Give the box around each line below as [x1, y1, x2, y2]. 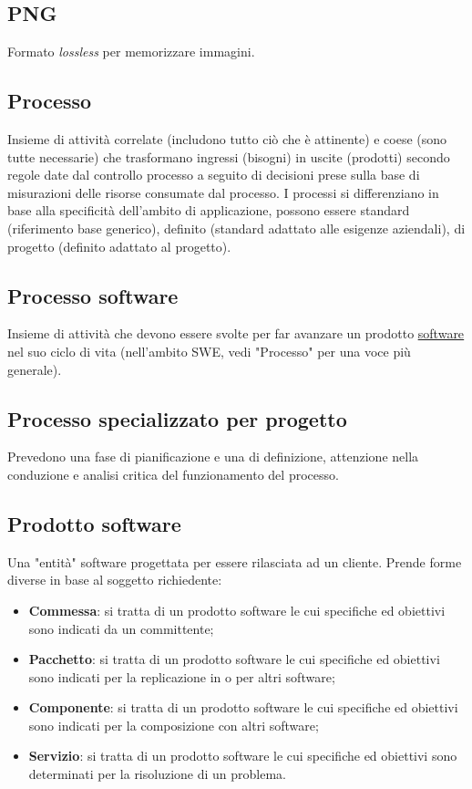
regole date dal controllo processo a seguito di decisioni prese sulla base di [7, 165, 420, 184]
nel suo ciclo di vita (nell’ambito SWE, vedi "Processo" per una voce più [7, 341, 411, 360]
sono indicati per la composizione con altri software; [28, 715, 319, 734]
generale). [7, 359, 62, 379]
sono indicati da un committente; [28, 618, 214, 638]
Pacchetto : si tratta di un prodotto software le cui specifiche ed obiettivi [28, 649, 440, 669]
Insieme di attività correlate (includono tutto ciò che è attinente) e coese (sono [7, 130, 447, 148]
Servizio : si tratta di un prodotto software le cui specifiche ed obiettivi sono [28, 746, 457, 765]
